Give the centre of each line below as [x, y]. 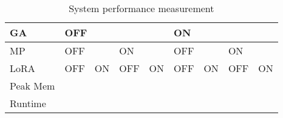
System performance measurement [141, 8]
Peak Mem [32, 86]
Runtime [28, 103]
